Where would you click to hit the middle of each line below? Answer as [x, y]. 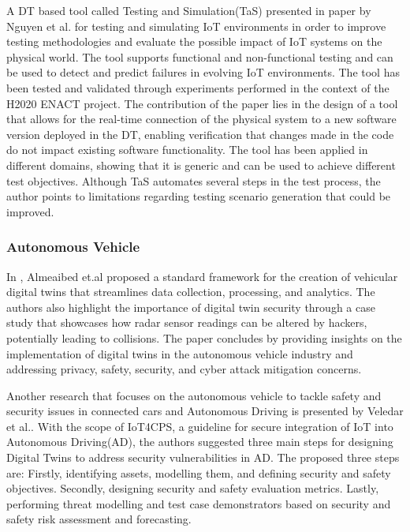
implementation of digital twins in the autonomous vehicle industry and [180, 353]
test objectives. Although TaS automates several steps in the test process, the [194, 180]
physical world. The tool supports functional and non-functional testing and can [200, 56]
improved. [30, 211]
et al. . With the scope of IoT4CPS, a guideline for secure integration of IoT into [200, 426]
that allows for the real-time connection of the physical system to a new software [201, 119]
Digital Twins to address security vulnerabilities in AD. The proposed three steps [203, 457]
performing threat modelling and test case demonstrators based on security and [199, 503]
